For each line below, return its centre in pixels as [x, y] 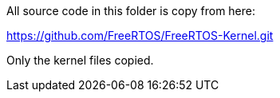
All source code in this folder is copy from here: [131, 11]
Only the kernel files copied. [80, 60]
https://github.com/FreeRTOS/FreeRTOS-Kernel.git [140, 35]
